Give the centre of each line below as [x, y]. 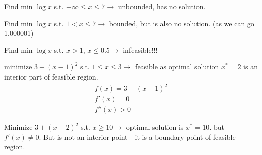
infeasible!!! [140, 50]
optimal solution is [155, 127]
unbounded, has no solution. [162, 6]
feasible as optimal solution [177, 67]
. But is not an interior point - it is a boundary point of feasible [137, 137]
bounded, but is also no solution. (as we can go [182, 23]
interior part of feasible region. [51, 76]
